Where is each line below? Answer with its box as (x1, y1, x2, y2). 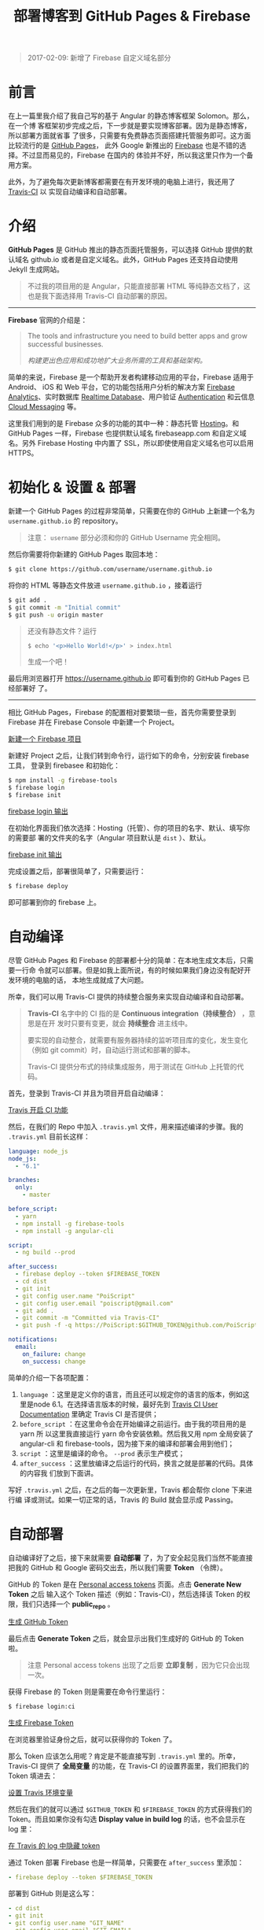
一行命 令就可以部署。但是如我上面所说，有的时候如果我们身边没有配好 (14, 965, 244, 975)
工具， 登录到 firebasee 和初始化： (8, 761, 120, 770)
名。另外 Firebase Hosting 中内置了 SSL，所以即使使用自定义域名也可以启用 (8, 439, 254, 448)
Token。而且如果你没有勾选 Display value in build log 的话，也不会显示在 (8, 1814, 246, 1824)
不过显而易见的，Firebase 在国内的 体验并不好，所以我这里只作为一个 (21, 150, 247, 160)
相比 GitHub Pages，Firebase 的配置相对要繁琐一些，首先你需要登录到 (8, 708, 236, 717)
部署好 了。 (14, 683, 52, 693)
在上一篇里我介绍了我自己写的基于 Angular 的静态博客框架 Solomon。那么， (8, 111, 254, 120)
